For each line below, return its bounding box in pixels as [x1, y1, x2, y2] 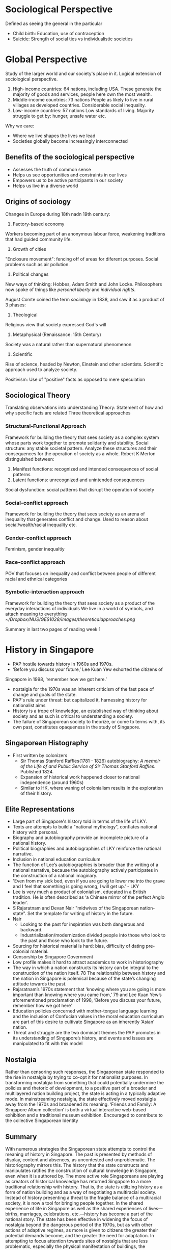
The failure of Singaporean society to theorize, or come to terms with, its [12, 718, 165, 724]
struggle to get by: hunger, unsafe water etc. [12, 113, 106, 119]
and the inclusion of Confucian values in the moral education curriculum [12, 1013, 164, 1020]
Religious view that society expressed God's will [5, 321, 106, 327]
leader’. [12, 900, 28, 906]
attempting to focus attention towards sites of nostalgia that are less [5, 1238, 148, 1244]
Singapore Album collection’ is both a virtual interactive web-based [5, 1107, 146, 1113]
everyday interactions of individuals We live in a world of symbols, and [5, 605, 153, 611]
